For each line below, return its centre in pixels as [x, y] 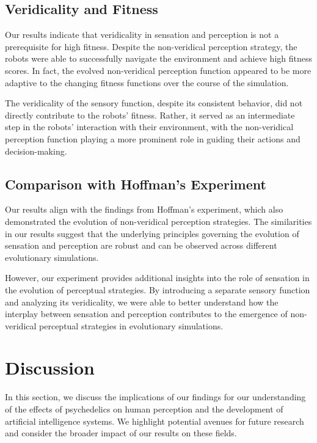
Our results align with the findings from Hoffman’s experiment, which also [144, 209]
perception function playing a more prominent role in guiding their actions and [153, 138]
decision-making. [36, 151]
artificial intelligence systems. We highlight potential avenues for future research [155, 421]
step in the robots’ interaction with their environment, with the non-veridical [149, 127]
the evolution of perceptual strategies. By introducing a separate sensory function [158, 289]
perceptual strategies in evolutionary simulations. [131, 325]
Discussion [50, 368]
